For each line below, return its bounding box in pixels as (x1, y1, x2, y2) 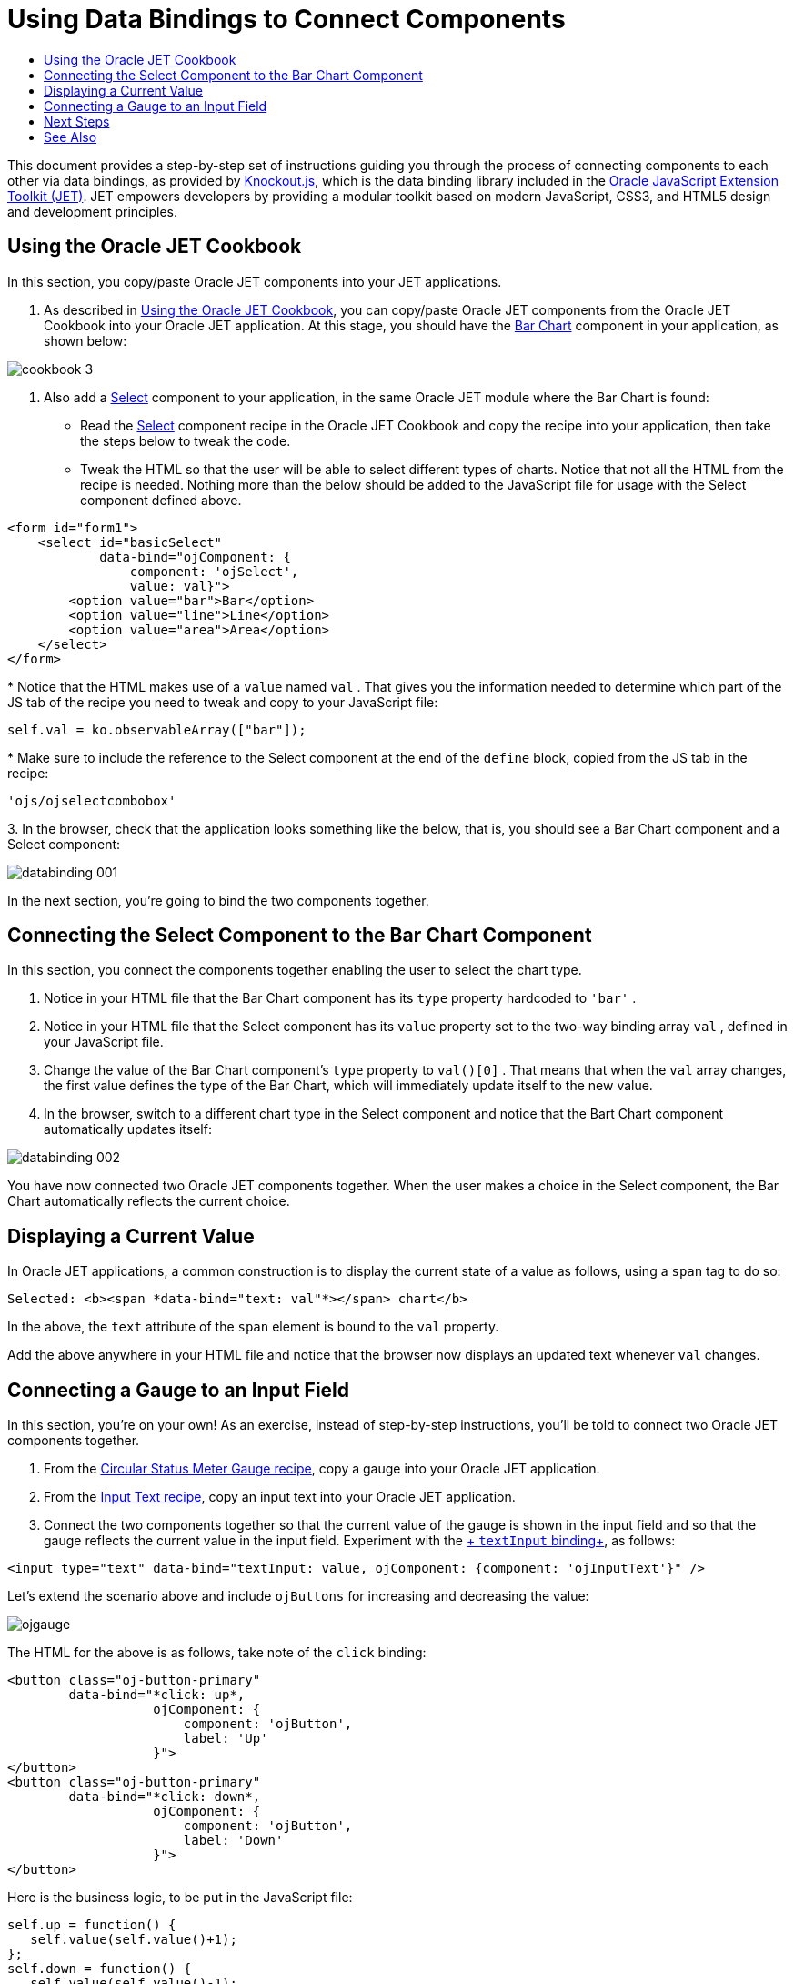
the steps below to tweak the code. (80, 432, 291, 449)
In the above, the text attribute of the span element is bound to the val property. (7, 1319, 499, 1335)
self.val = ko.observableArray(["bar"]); (7, 722, 307, 737)
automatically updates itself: (44, 1121, 212, 1138)
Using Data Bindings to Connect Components (7, 4, 566, 35)
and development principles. (7, 203, 178, 219)
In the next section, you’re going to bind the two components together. (7, 892, 429, 908)
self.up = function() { (7, 1918, 176, 1933)
